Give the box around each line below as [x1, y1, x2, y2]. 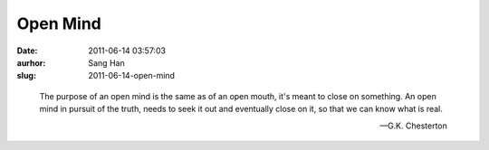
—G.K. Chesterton [379, 120, 447, 131]
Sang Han [88, 57, 126, 68]
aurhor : [16, 57, 46, 68]
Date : [16, 45, 38, 56]
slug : [16, 70, 36, 81]
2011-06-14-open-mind [88, 70, 176, 81]
